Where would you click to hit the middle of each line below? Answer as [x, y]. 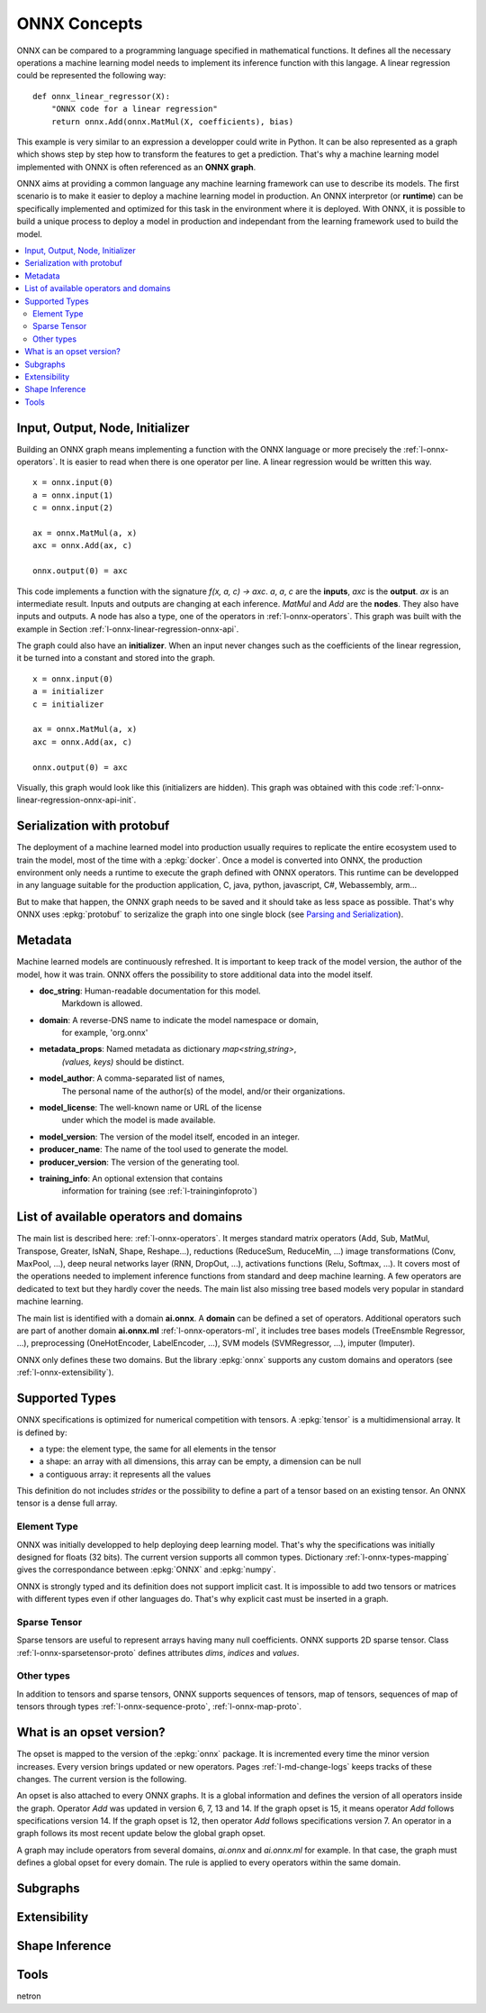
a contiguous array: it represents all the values [125, 1474]
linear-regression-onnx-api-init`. [76, 800]
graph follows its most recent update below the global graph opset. [141, 1834]
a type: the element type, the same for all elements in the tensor [157, 1449]
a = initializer [68, 691]
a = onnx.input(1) [73, 495]
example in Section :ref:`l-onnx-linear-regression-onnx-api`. [128, 629]
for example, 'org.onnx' [105, 1033]
